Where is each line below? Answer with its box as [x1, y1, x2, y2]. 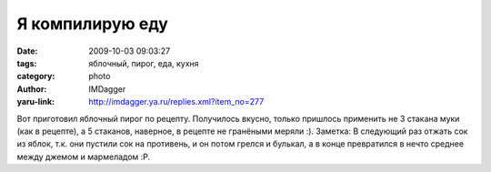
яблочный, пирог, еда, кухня [88, 57, 199, 68]
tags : [16, 57, 37, 68]
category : [16, 71, 55, 82]
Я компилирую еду [16, 14, 168, 34]
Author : [16, 83, 47, 95]
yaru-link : [16, 96, 55, 107]
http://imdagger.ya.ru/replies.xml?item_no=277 [88, 96, 265, 107]
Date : [16, 46, 38, 56]
